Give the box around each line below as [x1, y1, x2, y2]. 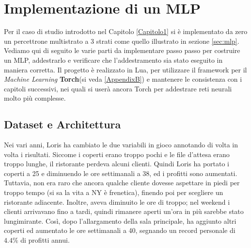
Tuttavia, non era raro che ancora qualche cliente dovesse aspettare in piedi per [4, 177, 240, 188]
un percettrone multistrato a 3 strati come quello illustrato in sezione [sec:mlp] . [4, 35, 239, 46]
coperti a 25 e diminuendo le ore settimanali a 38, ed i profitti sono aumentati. [4, 168, 237, 178]
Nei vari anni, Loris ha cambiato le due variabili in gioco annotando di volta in [4, 140, 238, 150]
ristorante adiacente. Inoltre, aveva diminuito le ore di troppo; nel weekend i [4, 196, 230, 207]
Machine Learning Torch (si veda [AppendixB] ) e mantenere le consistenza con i [4, 74, 242, 84]
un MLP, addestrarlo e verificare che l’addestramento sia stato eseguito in [4, 54, 223, 65]
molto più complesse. [4, 93, 66, 103]
